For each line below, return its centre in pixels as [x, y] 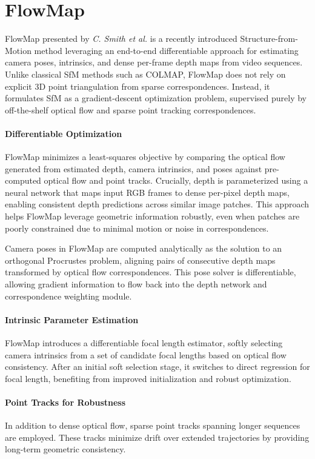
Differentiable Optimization [64, 133]
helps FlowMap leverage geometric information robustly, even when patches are [152, 216]
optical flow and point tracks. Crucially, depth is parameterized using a [176, 180]
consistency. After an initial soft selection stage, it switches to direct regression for [157, 367]
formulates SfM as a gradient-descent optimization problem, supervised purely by [156, 98]
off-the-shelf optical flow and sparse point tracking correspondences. [131, 109]
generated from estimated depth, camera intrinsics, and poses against [134, 168]
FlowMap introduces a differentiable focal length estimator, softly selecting [144, 343]
